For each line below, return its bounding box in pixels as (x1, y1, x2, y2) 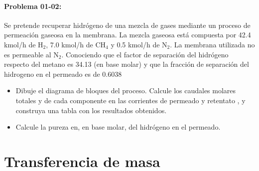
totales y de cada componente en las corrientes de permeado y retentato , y (15, 95, 246, 105)
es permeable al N (4, 49, 59, 59)
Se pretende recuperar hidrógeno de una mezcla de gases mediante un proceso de (4, 19, 251, 30)
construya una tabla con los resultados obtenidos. (15, 105, 167, 115)
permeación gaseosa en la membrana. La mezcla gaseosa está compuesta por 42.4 (4, 29, 251, 40)
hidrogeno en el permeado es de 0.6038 (4, 68, 122, 79)
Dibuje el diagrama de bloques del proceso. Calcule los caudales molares (15, 85, 236, 96)
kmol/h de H (4, 39, 43, 49)
